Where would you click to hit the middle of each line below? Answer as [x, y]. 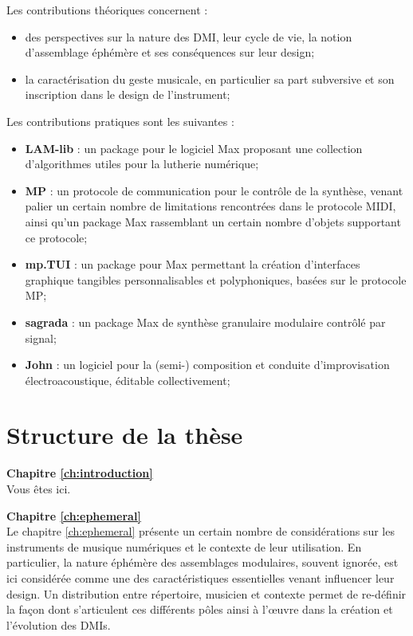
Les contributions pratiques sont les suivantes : [120, 121]
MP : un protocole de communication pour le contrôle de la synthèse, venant [214, 190]
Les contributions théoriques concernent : [107, 10]
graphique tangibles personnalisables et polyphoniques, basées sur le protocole [216, 279]
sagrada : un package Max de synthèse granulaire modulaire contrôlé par [205, 322]
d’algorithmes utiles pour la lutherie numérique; [142, 164]
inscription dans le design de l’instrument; [128, 94]
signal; [41, 338]
